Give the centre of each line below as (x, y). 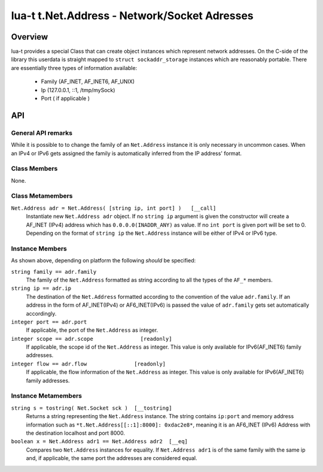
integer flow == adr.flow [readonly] (89, 364)
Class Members (34, 169)
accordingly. (41, 313)
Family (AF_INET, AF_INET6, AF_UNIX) (88, 81)
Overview (30, 37)
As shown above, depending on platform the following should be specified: (103, 261)
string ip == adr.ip (41, 288)
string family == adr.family (54, 272)
